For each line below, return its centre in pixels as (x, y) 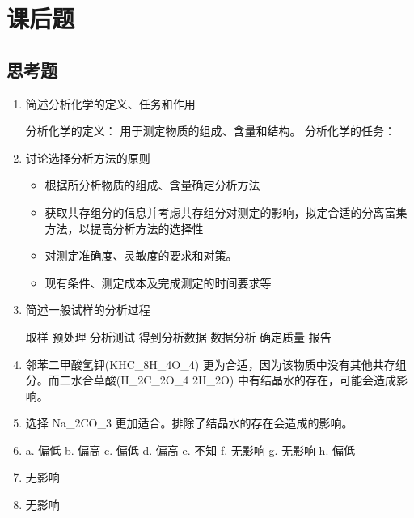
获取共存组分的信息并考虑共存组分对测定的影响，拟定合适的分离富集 (226, 212)
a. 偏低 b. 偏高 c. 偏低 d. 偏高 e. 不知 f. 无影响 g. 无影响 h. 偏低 (190, 450)
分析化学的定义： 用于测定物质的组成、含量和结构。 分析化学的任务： (211, 131)
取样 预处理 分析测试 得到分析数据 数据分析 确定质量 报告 (178, 336)
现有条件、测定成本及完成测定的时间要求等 (158, 282)
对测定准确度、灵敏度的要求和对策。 (141, 255)
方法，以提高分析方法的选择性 (124, 228)
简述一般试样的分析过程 (88, 310)
